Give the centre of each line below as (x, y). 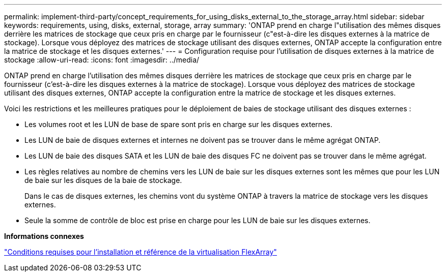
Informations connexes (44, 236)
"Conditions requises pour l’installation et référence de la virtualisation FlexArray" (141, 252)
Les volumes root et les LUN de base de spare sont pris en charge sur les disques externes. (178, 124)
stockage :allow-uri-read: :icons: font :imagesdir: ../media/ (102, 60)
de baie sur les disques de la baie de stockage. (103, 180)
